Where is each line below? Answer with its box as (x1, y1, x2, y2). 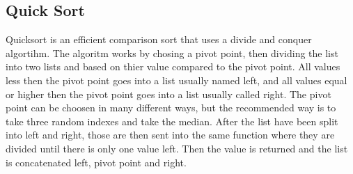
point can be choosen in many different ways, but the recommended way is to (6, 100, 336, 115)
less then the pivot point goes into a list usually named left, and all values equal (6, 72, 347, 87)
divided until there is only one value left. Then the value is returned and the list (6, 141, 348, 155)
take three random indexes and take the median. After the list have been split (6, 113, 338, 128)
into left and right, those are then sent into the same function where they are (6, 127, 335, 142)
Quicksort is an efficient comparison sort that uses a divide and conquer (6, 32, 312, 47)
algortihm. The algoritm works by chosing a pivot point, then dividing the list (6, 45, 338, 60)
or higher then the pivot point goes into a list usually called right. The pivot (6, 86, 331, 101)
